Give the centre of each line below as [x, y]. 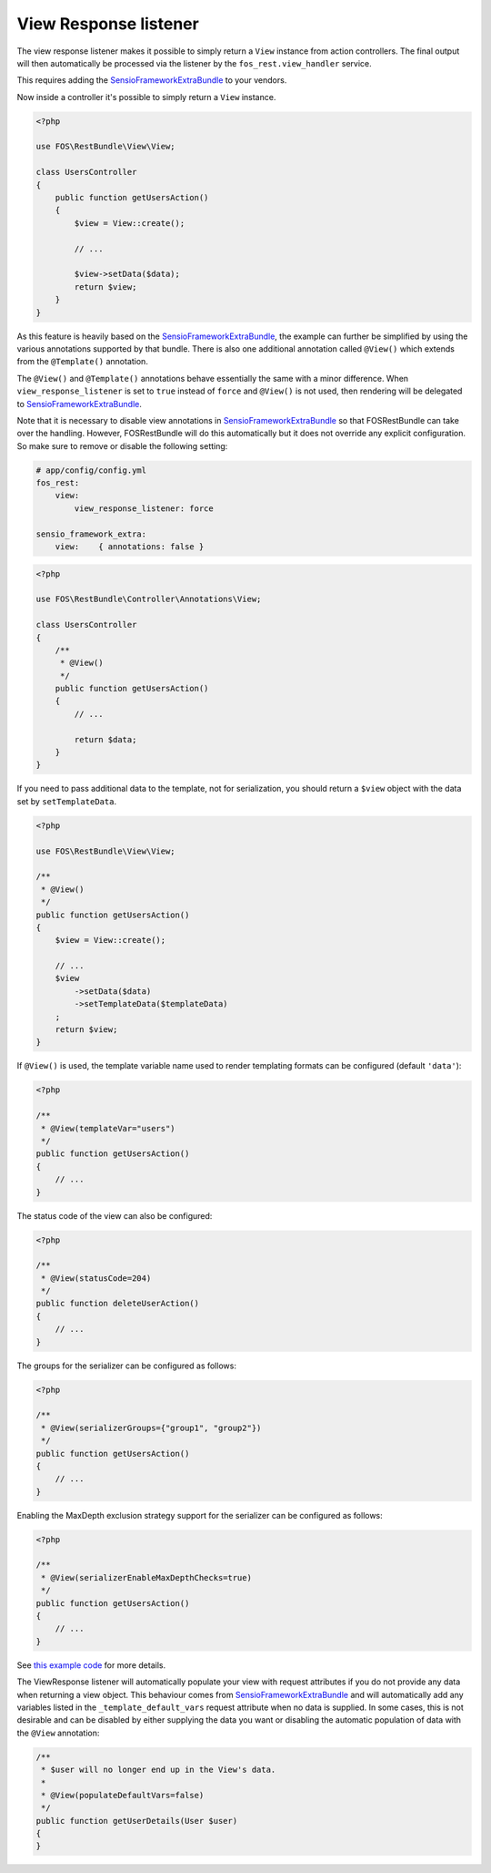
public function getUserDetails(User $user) [137, 1821]
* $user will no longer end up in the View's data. [159, 1770]
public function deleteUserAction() [118, 1304]
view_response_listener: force [144, 508]
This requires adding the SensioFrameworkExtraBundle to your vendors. [152, 80]
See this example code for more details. [91, 1665]
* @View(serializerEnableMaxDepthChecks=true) [146, 1577]
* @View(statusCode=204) [96, 1278]
